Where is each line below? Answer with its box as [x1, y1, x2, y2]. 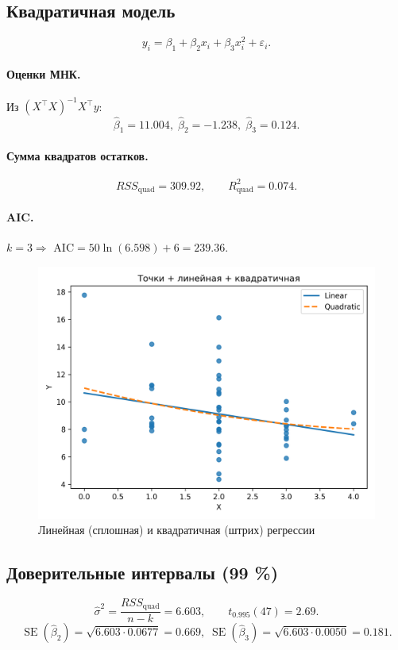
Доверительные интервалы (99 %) [6, 560, 279, 585]
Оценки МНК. [6, 65, 81, 82]
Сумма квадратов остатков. [6, 147, 149, 163]
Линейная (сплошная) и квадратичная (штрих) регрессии [38, 521, 315, 538]
